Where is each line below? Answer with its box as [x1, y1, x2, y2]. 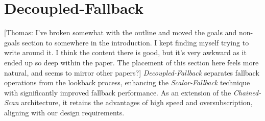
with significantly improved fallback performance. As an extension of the [4, 87, 231, 98]
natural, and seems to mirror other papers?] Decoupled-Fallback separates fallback [4, 67, 259, 78]
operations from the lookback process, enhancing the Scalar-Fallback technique [4, 77, 250, 88]
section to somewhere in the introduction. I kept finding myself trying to [22, 37, 249, 47]
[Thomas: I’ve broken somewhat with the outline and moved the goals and [4, 27, 237, 38]
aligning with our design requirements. [4, 107, 125, 117]
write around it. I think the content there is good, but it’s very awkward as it [4, 47, 247, 58]
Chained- [233, 87, 261, 98]
